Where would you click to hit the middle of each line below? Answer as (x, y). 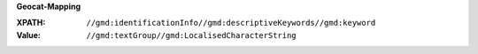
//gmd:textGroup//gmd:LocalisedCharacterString (191, 35)
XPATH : (31, 23)
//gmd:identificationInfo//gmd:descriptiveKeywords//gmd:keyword (231, 23)
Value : (29, 35)
